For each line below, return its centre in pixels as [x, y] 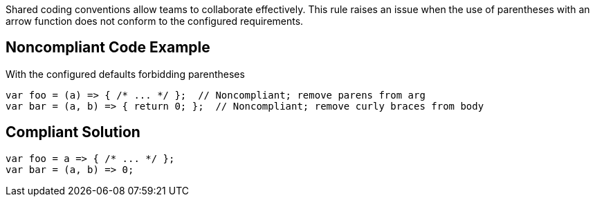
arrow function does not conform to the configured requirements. [155, 21]
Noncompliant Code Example [108, 48]
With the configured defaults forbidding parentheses [125, 74]
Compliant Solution [73, 132]
